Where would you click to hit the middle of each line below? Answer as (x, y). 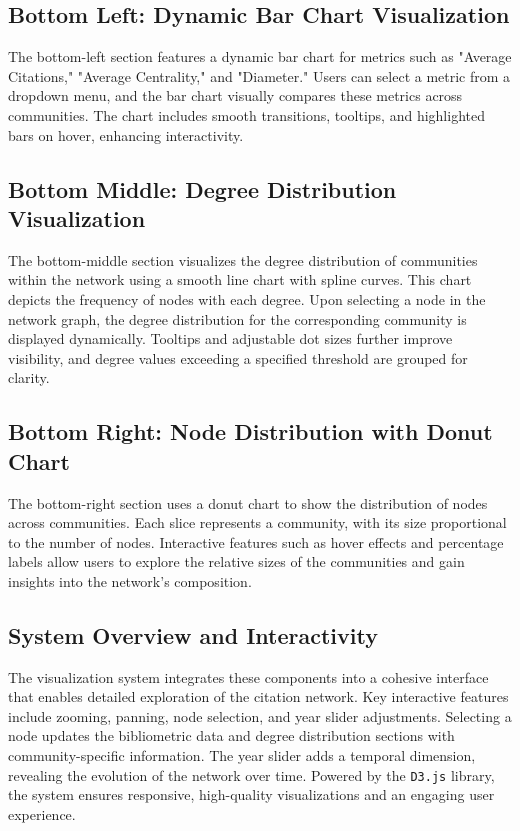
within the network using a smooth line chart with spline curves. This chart (240, 279)
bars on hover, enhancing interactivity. (126, 134)
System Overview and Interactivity (193, 634)
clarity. (29, 377)
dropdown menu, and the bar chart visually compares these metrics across (235, 95)
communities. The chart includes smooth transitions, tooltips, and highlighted (246, 114)
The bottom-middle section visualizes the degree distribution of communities (243, 259)
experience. (42, 813)
